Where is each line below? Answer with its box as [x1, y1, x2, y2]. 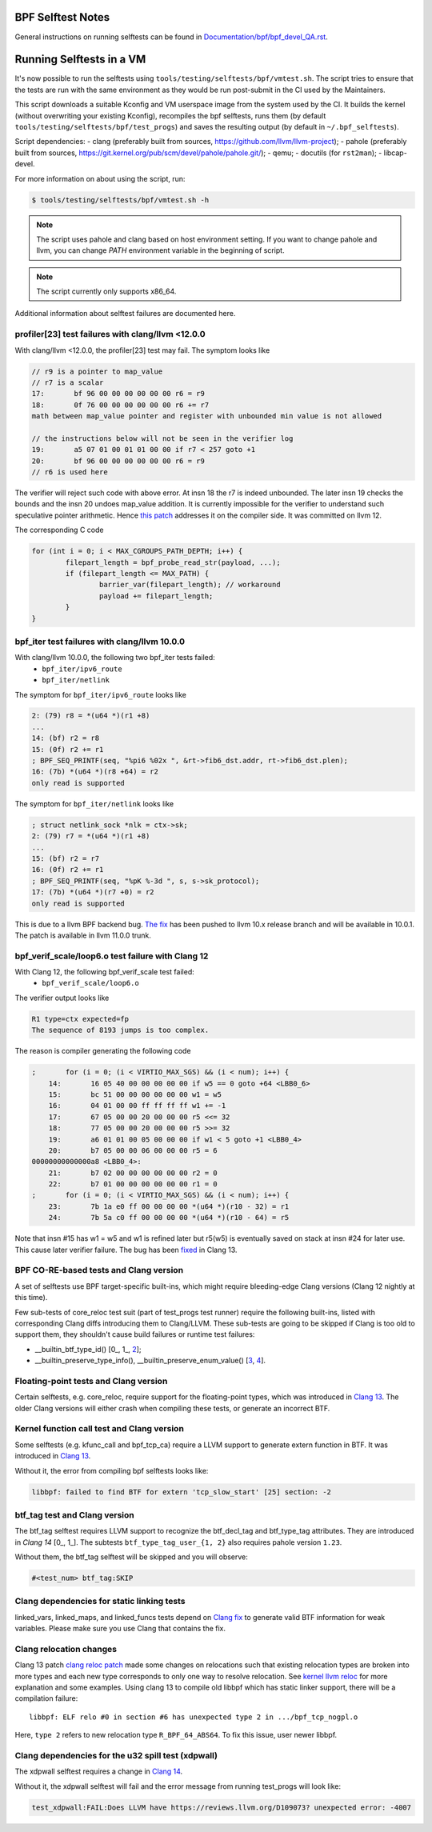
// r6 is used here [31, 468, 108, 477]
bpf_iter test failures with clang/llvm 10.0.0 [14, 636, 186, 647]
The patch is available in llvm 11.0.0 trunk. [14, 930, 152, 940]
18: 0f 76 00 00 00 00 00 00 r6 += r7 [31, 400, 210, 410]
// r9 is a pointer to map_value [31, 366, 163, 376]
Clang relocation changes [14, 1643, 118, 1654]
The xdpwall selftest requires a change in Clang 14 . [14, 1766, 183, 1776]
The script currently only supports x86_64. [36, 286, 177, 296]
